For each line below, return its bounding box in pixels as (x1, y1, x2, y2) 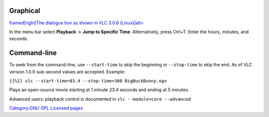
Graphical (9, 6, 40, 15)
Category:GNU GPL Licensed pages (9, 105, 83, 111)
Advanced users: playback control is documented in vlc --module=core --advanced (9, 96, 191, 102)
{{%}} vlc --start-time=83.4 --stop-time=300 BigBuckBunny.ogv (9, 78, 167, 84)
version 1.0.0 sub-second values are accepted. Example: (9, 68, 126, 74)
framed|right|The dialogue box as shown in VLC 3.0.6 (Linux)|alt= (9, 20, 144, 26)
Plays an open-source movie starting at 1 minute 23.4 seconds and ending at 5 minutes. (9, 87, 189, 93)
